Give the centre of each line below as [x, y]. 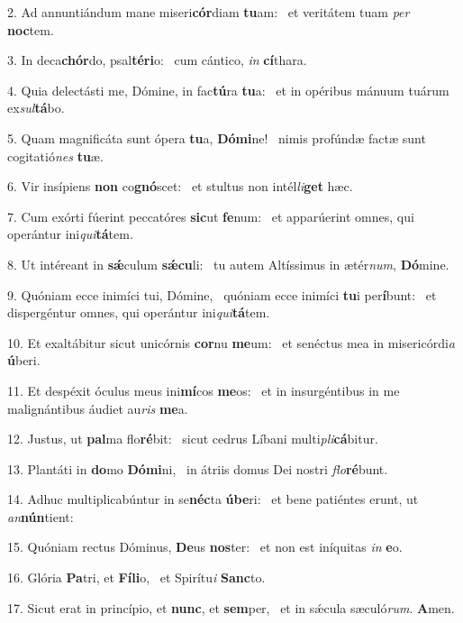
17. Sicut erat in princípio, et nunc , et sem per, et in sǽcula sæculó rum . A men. [231, 607]
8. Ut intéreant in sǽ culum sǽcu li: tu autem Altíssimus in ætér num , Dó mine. [228, 264]
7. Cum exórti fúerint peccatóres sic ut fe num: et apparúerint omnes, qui [211, 216]
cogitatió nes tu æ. [55, 156]
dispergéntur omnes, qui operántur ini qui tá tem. [139, 312]
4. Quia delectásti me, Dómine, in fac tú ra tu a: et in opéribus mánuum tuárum [228, 90]
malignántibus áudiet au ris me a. [98, 408]
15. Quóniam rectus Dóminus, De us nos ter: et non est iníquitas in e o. [205, 547]
